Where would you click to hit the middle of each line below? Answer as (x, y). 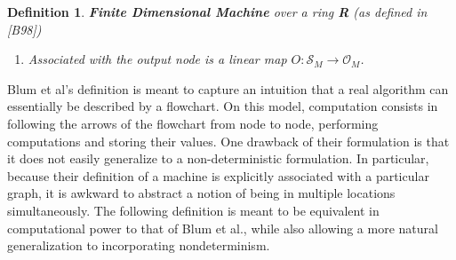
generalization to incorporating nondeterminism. (139, 245)
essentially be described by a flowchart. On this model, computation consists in (223, 106)
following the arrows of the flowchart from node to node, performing (193, 123)
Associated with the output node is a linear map (157, 59)
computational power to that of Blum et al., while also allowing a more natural (223, 228)
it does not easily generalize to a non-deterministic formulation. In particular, (218, 158)
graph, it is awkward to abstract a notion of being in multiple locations (201, 193)
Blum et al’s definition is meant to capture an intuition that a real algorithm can (228, 88)
